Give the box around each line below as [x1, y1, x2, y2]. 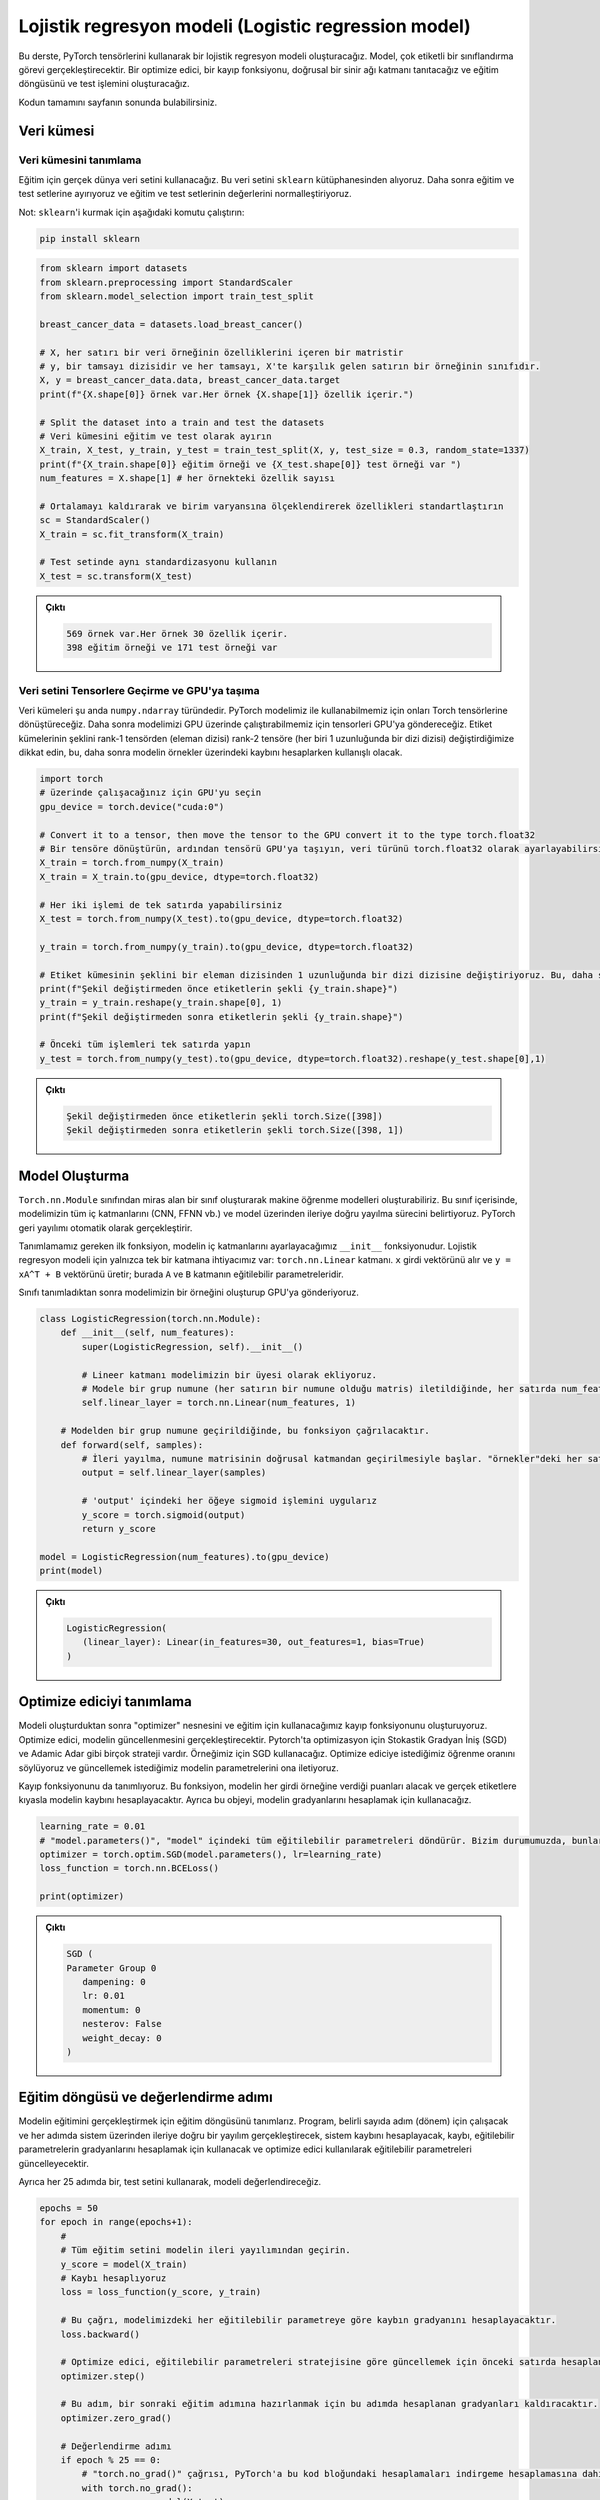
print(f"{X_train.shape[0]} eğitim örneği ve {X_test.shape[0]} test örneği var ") [39, 458, 462, 470]
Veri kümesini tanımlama [18, 153, 142, 167]
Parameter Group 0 [66, 1962, 157, 1974]
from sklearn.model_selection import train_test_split [39, 291, 314, 302]
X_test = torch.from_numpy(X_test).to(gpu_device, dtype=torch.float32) [39, 913, 404, 924]
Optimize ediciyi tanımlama [18, 1693, 192, 1710]
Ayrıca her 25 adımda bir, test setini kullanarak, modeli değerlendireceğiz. [18, 2176, 322, 2187]
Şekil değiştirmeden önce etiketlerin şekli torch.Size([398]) [66, 1110, 384, 1122]
